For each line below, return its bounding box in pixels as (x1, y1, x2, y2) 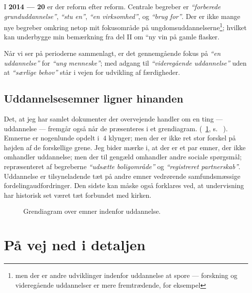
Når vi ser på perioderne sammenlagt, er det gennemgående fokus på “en (4, 48, 221, 58)
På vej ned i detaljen (4, 235, 146, 255)
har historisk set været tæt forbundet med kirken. (4, 190, 152, 200)
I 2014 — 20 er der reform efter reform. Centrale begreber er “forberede (4, 1, 221, 11)
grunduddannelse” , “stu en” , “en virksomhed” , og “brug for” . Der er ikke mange (4, 11, 240, 21)
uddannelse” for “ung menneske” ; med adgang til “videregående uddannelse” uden (4, 57, 247, 68)
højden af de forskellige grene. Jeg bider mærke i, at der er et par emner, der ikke (4, 142, 246, 152)
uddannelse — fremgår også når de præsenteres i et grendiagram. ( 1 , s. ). (4, 123, 228, 133)
